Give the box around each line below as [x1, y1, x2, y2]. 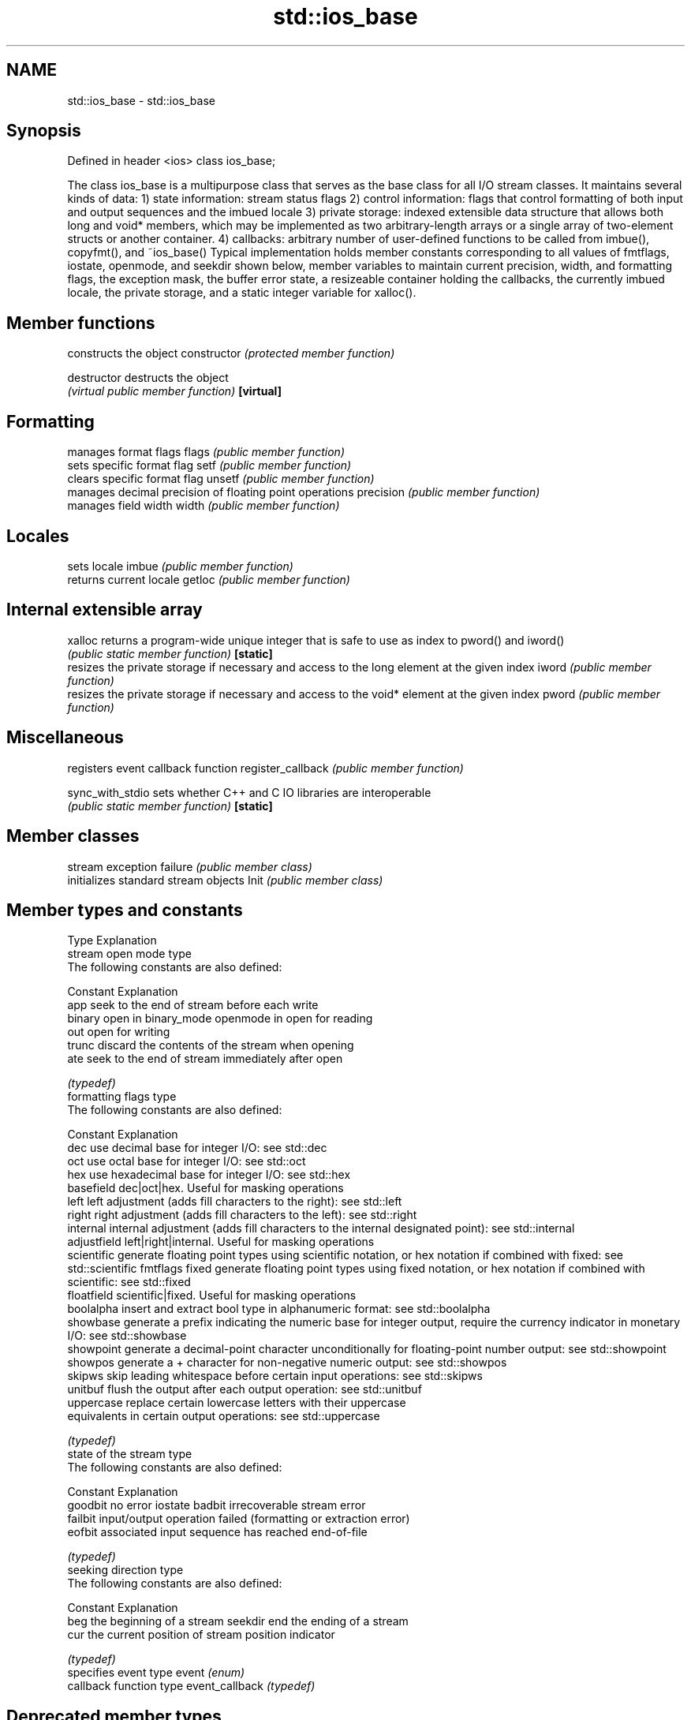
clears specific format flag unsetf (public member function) [67, 472, 375, 486]
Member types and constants [6, 899, 243, 920]
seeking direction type [67, 1563, 184, 1577]
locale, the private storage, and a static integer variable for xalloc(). [67, 286, 416, 300]
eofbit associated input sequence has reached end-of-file [67, 1525, 368, 1539]
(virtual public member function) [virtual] [67, 384, 282, 398]
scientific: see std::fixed [67, 1275, 191, 1289]
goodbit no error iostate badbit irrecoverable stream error [67, 1498, 366, 1512]
